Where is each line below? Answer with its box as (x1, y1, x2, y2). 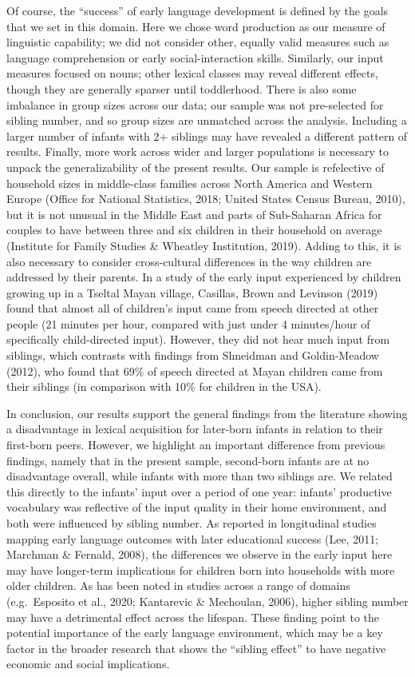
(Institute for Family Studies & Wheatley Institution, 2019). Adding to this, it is (6, 237, 401, 253)
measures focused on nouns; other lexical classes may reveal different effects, (6, 65, 378, 82)
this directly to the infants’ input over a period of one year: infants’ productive (6, 483, 392, 500)
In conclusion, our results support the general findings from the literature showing (6, 404, 408, 421)
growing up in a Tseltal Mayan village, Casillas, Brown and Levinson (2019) (6, 284, 378, 301)
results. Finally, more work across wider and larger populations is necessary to (6, 143, 389, 160)
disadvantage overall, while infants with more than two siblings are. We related (6, 468, 393, 484)
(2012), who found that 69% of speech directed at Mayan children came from (6, 362, 383, 379)
